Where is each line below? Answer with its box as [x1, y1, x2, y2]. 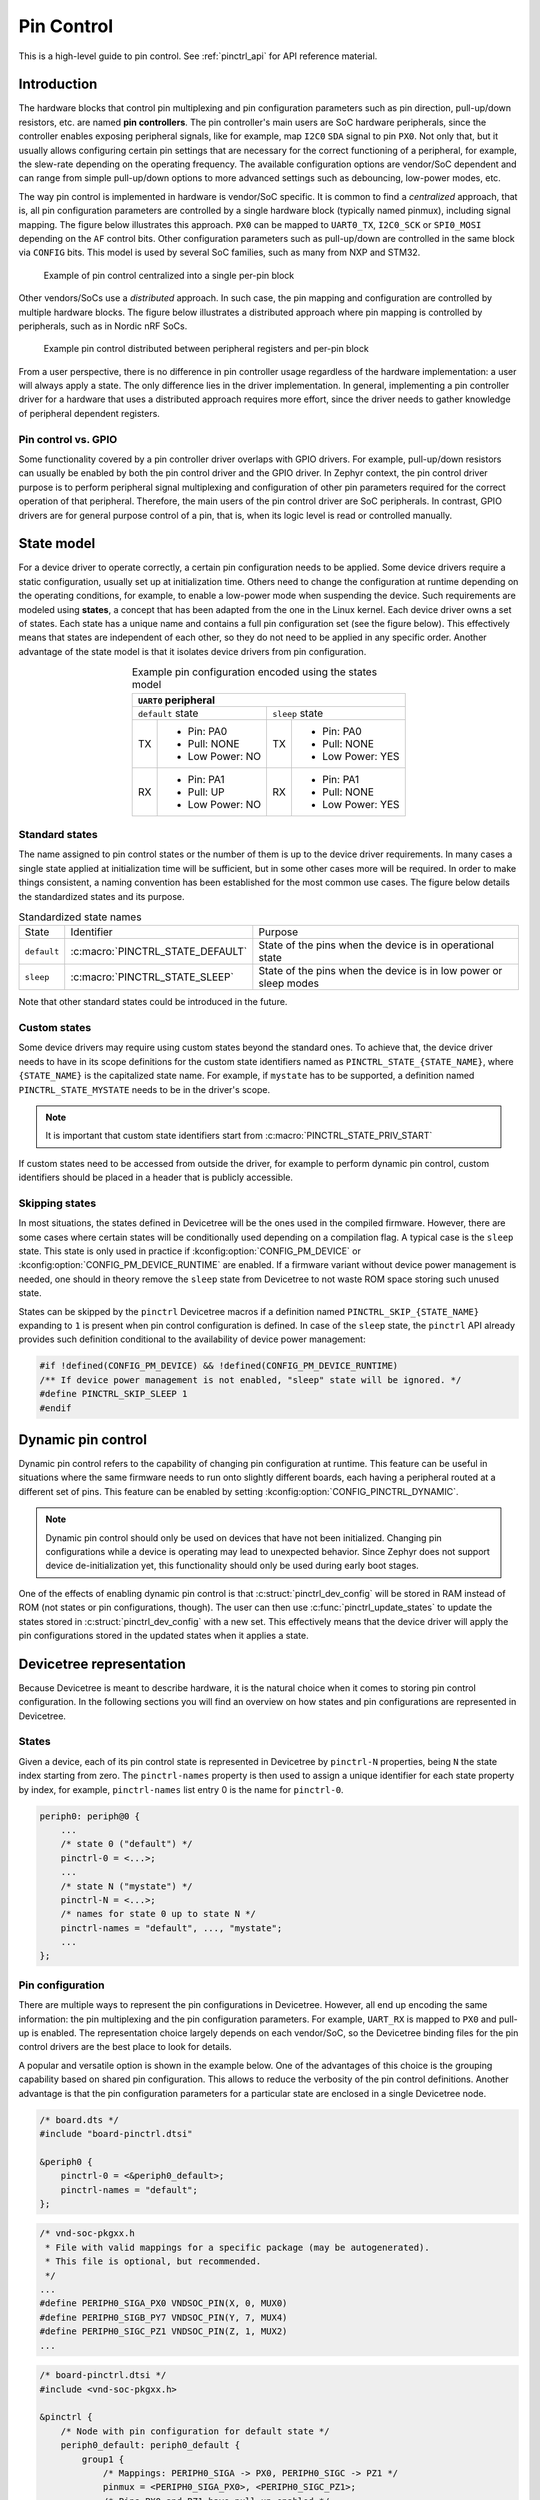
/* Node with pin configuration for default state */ [60, 2425, 330, 2437]
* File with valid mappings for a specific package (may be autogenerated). [45, 2241, 430, 2253]
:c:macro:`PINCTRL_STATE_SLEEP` [70, 970, 234, 984]
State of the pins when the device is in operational [258, 938, 495, 952]
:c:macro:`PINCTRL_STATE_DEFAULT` [70, 945, 248, 959]
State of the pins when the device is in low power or [258, 964, 503, 978]
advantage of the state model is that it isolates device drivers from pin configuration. [18, 645, 367, 657]
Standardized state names [18, 910, 142, 924]
